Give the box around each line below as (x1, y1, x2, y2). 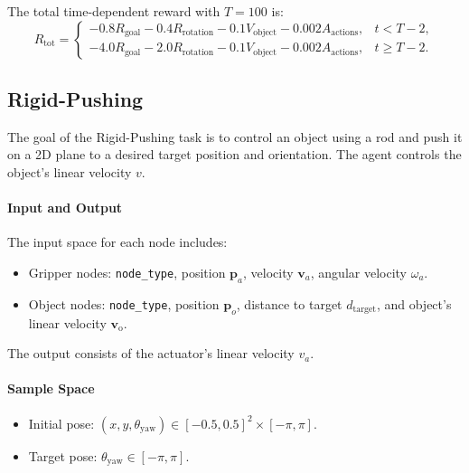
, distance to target (236, 294, 342, 313)
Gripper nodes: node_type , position (28, 262, 226, 281)
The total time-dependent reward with (7, 2, 220, 20)
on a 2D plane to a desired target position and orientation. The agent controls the (7, 145, 462, 164)
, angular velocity (310, 262, 407, 281)
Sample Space (7, 379, 95, 398)
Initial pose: (28, 413, 95, 432)
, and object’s (376, 294, 452, 313)
